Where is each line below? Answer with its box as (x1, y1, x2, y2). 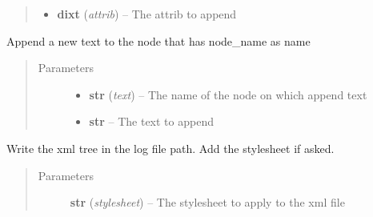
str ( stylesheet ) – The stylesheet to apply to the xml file (70, 194, 345, 211)
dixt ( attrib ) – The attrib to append (57, 6, 237, 22)
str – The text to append (89, 113, 214, 130)
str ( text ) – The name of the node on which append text (89, 86, 367, 102)
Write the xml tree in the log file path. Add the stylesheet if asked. (6, 139, 335, 156)
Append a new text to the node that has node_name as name (6, 32, 311, 49)
